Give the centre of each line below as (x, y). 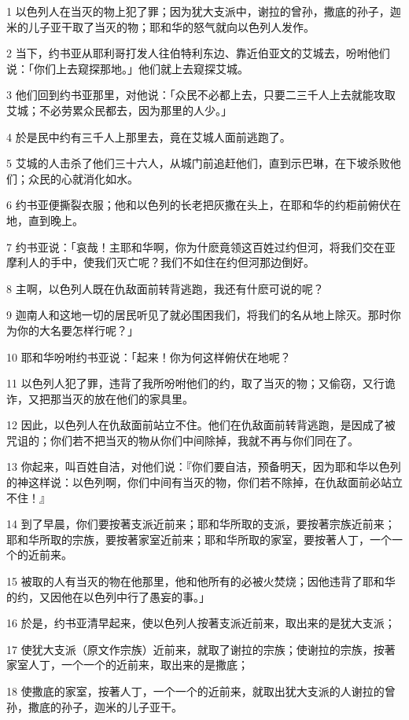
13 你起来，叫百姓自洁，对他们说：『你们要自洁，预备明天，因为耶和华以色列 (204, 467)
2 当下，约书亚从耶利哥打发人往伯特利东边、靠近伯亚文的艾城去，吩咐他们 (198, 53)
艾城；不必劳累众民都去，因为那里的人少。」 (119, 110)
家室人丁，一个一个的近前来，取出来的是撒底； (127, 665)
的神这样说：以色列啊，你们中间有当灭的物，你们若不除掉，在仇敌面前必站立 (204, 482)
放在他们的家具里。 (144, 398)
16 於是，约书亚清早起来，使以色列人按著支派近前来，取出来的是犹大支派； (201, 623)
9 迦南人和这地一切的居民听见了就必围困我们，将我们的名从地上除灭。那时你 (204, 315)
